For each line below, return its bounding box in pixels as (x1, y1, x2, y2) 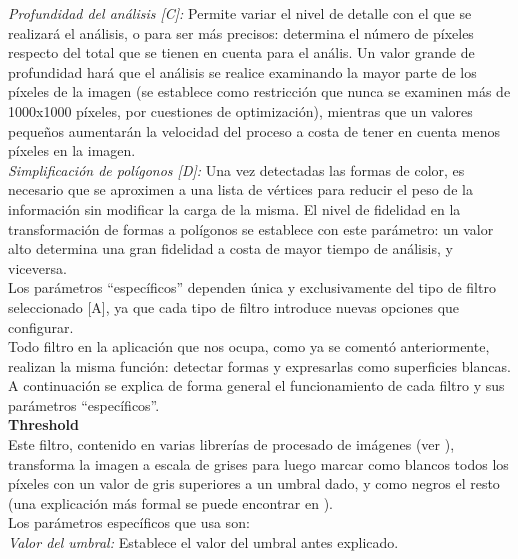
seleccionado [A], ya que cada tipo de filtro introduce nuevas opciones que (8, 296, 460, 317)
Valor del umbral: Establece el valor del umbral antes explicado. (8, 532, 399, 553)
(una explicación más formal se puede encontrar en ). (8, 492, 333, 513)
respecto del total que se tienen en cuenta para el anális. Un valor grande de (8, 42, 475, 63)
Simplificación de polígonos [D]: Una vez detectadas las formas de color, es (8, 159, 465, 180)
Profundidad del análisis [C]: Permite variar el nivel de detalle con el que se (8, 3, 472, 23)
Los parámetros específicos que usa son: (8, 512, 250, 533)
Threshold (8, 414, 79, 435)
